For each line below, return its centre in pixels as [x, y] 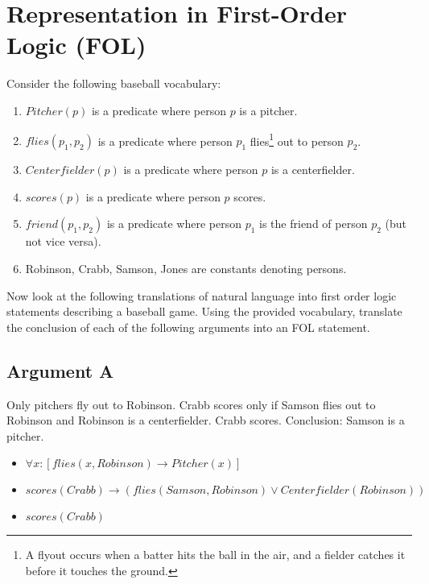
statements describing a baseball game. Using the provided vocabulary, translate [204, 311]
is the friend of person [313, 224]
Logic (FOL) [76, 45]
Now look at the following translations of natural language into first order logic [202, 295]
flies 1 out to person [297, 139]
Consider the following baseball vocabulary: [114, 83]
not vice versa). [63, 241]
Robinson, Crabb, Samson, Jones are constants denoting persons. [186, 268]
